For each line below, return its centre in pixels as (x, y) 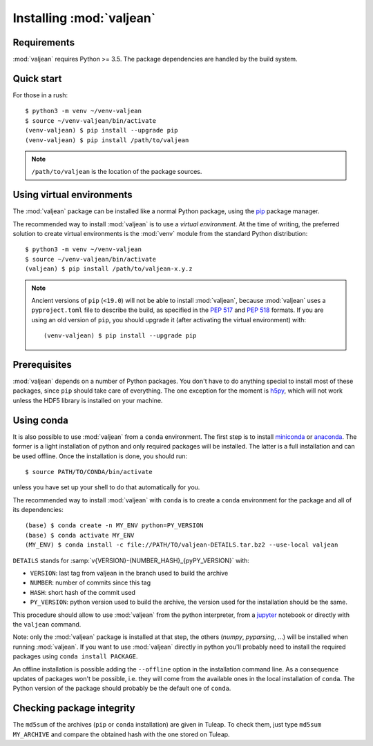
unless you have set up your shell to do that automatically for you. (106, 487)
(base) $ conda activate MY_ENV (80, 535)
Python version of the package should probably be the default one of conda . (122, 688)
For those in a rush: (40, 95)
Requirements (44, 42)
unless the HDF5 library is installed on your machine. (88, 400)
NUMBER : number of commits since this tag (90, 582)
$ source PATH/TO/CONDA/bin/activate (89, 472)
